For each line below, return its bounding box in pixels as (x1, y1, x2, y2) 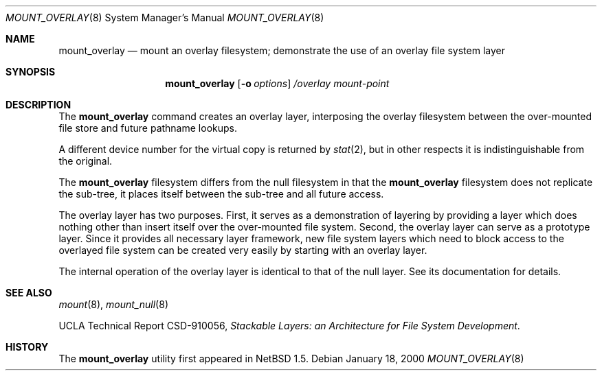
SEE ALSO (5, 287, 52, 298)
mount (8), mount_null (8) (58, 298, 168, 310)
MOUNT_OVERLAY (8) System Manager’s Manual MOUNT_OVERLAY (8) (5, 12, 324, 23)
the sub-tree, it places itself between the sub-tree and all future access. (58, 188, 384, 200)
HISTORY (5, 341, 49, 353)
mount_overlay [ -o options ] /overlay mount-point (165, 78, 390, 89)
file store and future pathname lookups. (58, 122, 237, 134)
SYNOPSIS (5, 66, 56, 78)
